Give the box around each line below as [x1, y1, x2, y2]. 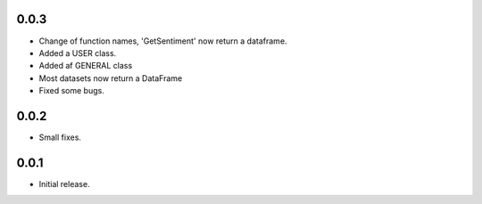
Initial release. [38, 178, 90, 189]
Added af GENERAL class [38, 61, 133, 71]
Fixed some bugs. [38, 86, 104, 96]
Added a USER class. [38, 47, 117, 58]
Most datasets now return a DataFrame [38, 72, 183, 84]
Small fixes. [38, 132, 82, 143]
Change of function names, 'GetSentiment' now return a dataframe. [38, 36, 287, 46]
